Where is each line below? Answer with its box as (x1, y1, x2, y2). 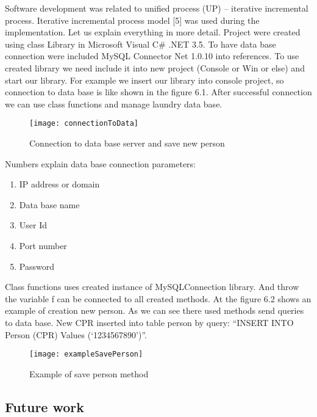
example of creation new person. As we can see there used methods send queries (5, 304, 304, 317)
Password (19, 259, 54, 272)
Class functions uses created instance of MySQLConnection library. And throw (5, 280, 299, 293)
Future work (5, 397, 85, 416)
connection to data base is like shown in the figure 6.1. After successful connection (5, 85, 312, 98)
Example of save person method (29, 367, 149, 380)
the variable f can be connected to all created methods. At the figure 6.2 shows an (5, 292, 312, 305)
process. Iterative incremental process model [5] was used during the (5, 13, 260, 26)
